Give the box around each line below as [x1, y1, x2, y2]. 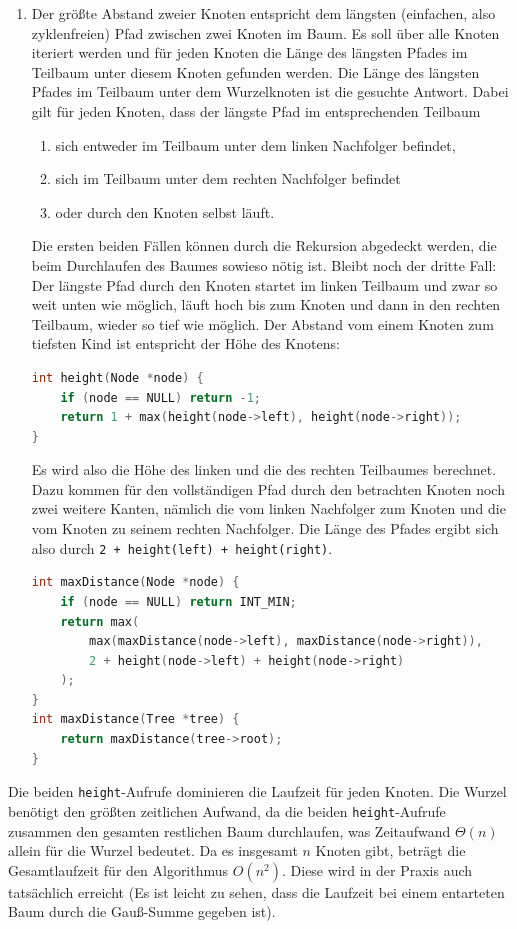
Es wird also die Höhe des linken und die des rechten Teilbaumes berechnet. [31, 459, 497, 480]
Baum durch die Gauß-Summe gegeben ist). [8, 901, 276, 922]
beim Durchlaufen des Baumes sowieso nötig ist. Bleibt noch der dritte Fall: [31, 254, 497, 275]
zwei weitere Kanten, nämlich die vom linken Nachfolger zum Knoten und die [31, 498, 506, 519]
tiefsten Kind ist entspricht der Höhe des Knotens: [31, 333, 340, 354]
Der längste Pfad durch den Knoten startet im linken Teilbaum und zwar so [31, 274, 498, 295]
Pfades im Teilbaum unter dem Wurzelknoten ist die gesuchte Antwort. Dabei [31, 81, 509, 102]
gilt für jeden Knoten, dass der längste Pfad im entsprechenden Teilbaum [31, 100, 481, 121]
